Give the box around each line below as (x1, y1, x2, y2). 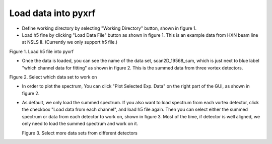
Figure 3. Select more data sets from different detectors (22, 130, 138, 136)
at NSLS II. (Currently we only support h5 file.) (22, 39, 118, 45)
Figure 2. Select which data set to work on (9, 74, 97, 80)
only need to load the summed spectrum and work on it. (22, 121, 139, 127)
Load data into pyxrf (9, 8, 96, 19)
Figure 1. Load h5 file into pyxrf (9, 48, 74, 54)
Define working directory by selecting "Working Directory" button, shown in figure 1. (22, 25, 197, 31)
